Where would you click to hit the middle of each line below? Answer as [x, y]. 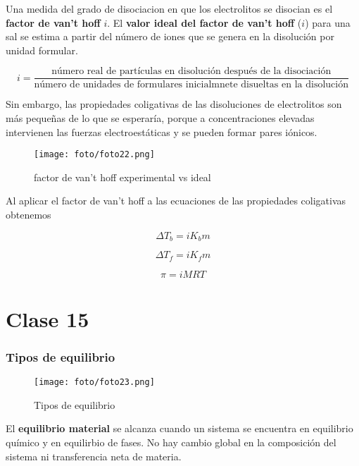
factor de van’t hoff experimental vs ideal [122, 177]
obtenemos [29, 215]
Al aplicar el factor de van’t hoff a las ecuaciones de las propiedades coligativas [176, 201]
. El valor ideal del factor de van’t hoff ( [204, 22]
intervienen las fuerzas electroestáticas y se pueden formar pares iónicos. [162, 131]
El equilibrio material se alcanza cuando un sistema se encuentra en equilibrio [179, 428]
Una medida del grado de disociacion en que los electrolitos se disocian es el [169, 8]
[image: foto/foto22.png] [94, 155]
